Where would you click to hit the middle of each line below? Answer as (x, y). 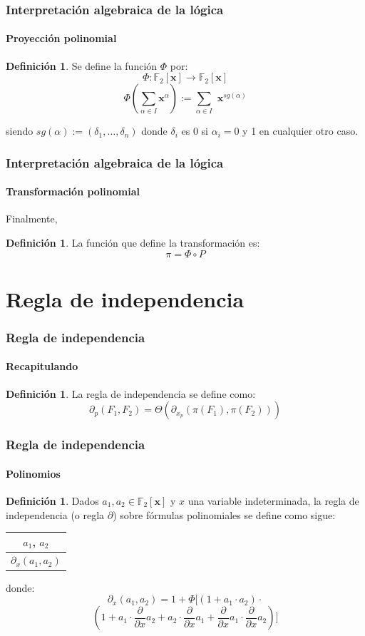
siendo (20, 131)
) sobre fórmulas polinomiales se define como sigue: (224, 514)
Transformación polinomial (73, 191)
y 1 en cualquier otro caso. (300, 131)
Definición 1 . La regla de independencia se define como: (131, 393)
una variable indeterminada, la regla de (273, 500)
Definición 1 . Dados (52, 500)
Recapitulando (42, 366)
